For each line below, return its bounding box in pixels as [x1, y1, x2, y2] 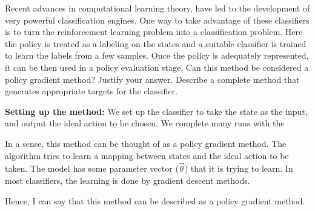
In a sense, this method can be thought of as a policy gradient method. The [5, 137, 287, 149]
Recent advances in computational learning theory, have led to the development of [5, 2, 310, 14]
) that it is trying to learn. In [184, 162, 293, 175]
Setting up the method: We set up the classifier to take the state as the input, [5, 105, 308, 117]
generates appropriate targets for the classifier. [5, 85, 177, 97]
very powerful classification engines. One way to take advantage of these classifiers [5, 13, 310, 26]
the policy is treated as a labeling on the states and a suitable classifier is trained [5, 37, 307, 50]
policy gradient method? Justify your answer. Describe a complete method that [5, 73, 300, 85]
